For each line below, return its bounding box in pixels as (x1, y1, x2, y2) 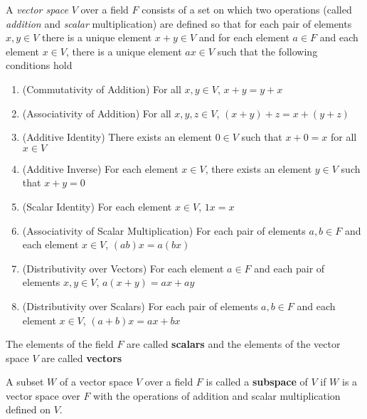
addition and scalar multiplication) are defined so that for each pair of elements (6, 16, 352, 31)
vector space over (6, 388, 80, 403)
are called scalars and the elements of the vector (127, 336, 341, 351)
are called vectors (41, 350, 122, 365)
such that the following (217, 43, 318, 58)
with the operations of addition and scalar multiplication (93, 388, 341, 403)
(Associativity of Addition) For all (22, 105, 171, 120)
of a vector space (59, 374, 133, 389)
